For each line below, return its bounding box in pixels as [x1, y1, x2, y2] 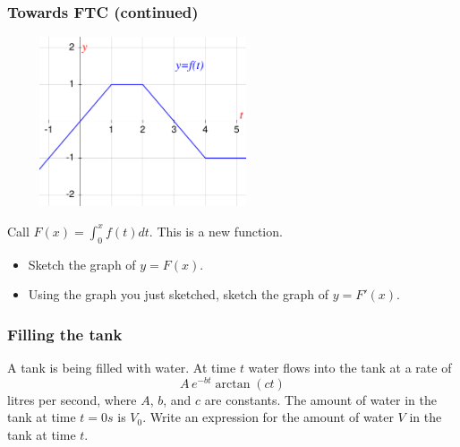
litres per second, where [7, 390, 137, 408]
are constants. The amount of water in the [204, 390, 438, 408]
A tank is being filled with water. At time [7, 357, 236, 376]
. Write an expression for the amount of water [142, 408, 394, 426]
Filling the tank [7, 322, 123, 345]
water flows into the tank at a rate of [248, 357, 452, 376]
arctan [215, 377, 251, 391]
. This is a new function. [149, 221, 283, 240]
